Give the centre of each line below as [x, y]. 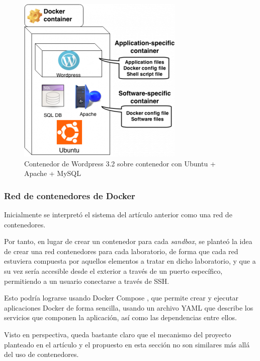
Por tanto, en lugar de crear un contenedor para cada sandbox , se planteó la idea [128, 241]
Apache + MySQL [53, 173]
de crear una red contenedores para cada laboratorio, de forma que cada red [121, 251]
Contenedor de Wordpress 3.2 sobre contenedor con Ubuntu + [120, 163]
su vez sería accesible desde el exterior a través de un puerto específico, [113, 270]
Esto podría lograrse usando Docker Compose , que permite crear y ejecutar [121, 298]
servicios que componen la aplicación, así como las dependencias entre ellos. [120, 317]
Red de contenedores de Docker [70, 195]
